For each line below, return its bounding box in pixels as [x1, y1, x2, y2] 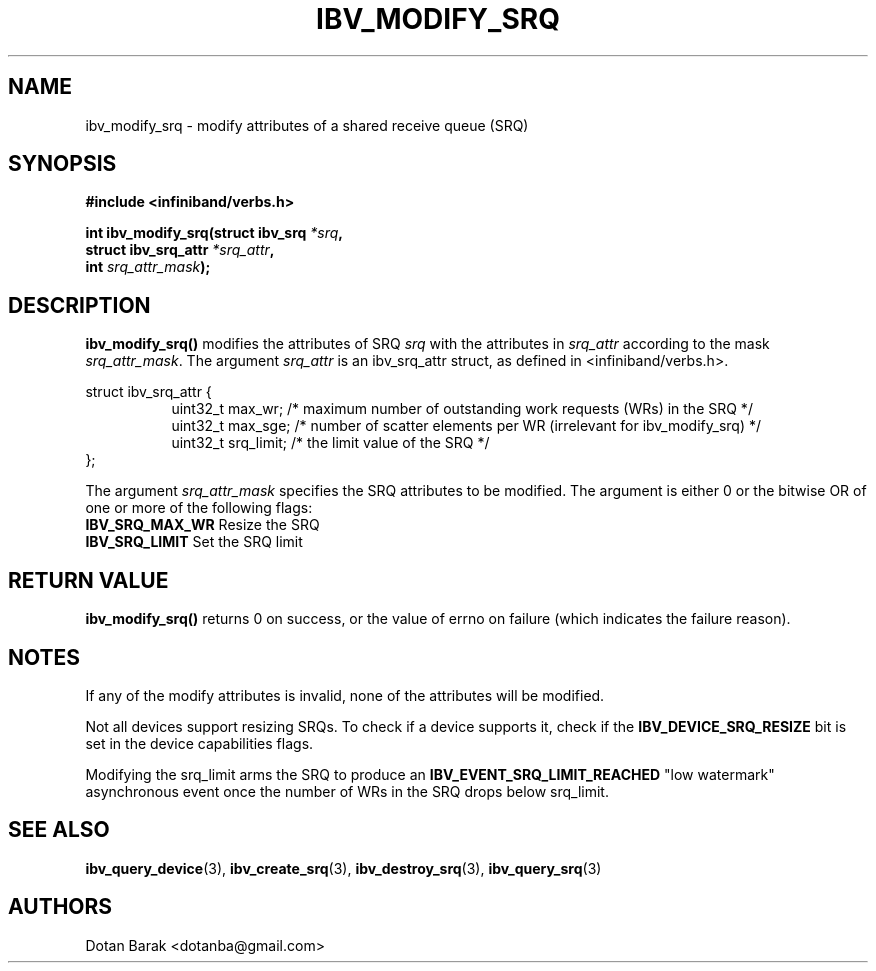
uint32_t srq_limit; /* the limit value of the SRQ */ [171, 434, 490, 452]
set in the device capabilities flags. [85, 734, 314, 752]
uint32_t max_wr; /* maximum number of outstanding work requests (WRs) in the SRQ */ [171, 400, 753, 418]
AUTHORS [8, 894, 113, 920]
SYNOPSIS [8, 151, 117, 177]
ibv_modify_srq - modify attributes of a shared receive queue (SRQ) [85, 116, 529, 134]
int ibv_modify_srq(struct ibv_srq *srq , [85, 224, 344, 242]
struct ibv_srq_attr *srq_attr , [85, 241, 275, 259]
